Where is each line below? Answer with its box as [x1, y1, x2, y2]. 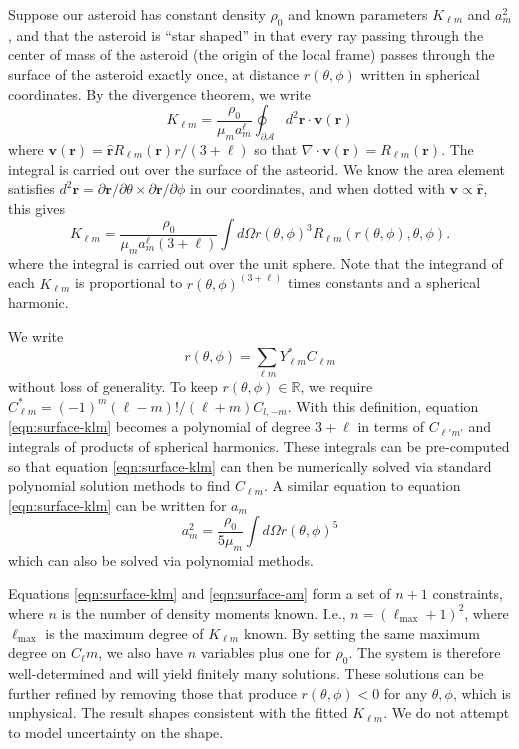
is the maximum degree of [45, 622, 204, 643]
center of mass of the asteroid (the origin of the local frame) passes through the [8, 44, 495, 65]
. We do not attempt [383, 702, 510, 723]
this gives [8, 197, 65, 218]
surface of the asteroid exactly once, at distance [8, 63, 300, 84]
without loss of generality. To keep [8, 376, 218, 397]
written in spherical [360, 63, 480, 84]
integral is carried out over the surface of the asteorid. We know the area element [8, 158, 506, 179]
